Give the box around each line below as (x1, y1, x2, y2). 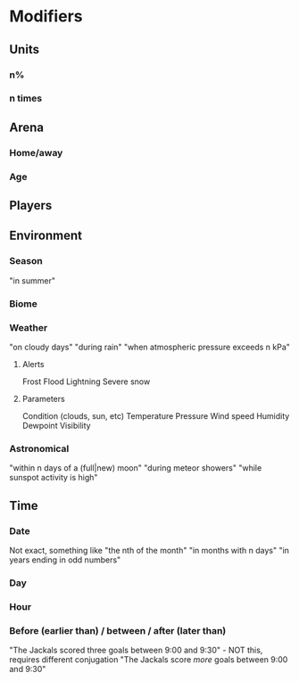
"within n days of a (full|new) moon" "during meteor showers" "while (9, 463, 262, 473)
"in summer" (9, 275, 56, 286)
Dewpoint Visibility (21, 420, 91, 431)
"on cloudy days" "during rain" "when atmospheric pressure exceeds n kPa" (9, 341, 290, 352)
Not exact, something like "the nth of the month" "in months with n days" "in (9, 545, 290, 555)
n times (9, 92, 43, 104)
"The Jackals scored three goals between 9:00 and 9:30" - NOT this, (9, 644, 263, 656)
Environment (9, 228, 83, 243)
